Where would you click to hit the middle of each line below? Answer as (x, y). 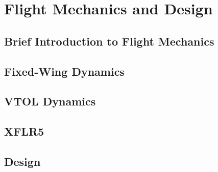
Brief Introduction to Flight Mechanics (109, 41)
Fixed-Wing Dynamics (64, 71)
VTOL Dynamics (50, 101)
